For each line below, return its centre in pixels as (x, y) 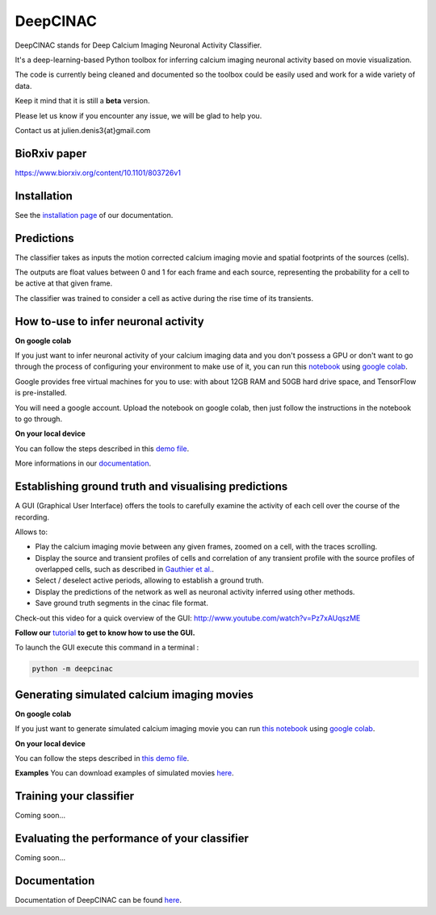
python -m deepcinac (72, 669)
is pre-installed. (41, 393)
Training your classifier (75, 796)
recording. (32, 517)
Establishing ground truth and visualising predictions (151, 487)
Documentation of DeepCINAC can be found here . (98, 900)
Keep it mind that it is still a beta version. (82, 101)
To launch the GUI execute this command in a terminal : (107, 648)
